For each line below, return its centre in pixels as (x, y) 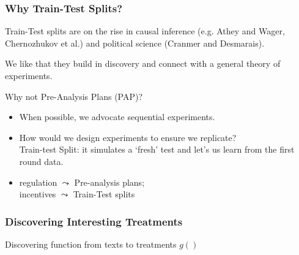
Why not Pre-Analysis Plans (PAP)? (74, 96)
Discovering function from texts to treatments (91, 244)
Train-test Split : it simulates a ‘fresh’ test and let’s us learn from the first (157, 149)
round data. (41, 161)
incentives (38, 194)
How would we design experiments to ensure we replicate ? (128, 137)
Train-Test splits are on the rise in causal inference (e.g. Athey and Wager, (145, 31)
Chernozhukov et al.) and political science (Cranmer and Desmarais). (135, 43)
